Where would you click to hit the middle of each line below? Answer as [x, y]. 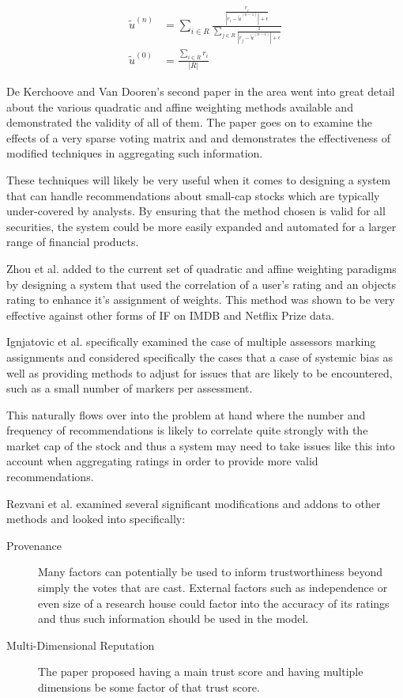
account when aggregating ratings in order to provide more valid [162, 461]
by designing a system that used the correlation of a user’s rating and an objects [201, 284]
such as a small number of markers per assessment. [130, 388]
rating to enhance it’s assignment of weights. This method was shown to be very [201, 300]
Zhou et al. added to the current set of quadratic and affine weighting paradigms [201, 268]
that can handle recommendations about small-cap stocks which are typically [193, 195]
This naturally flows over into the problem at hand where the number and [186, 414]
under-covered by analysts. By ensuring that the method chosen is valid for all [196, 211]
